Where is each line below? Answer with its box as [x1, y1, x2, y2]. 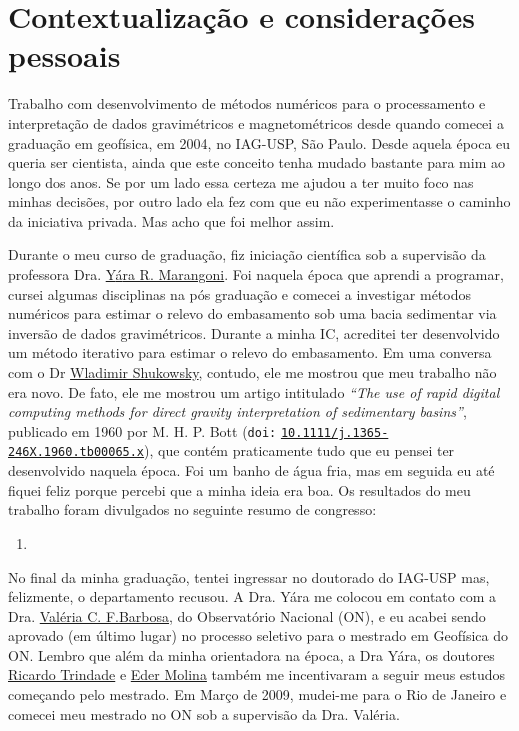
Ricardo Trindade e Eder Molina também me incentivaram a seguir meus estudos [8, 664, 506, 685]
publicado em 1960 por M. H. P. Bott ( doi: [8, 420, 277, 441]
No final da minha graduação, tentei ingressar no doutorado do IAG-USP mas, [8, 566, 490, 587]
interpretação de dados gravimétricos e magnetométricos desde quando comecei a [8, 112, 504, 133]
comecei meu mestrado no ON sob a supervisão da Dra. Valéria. [8, 703, 400, 724]
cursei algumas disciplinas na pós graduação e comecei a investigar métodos [8, 283, 471, 304]
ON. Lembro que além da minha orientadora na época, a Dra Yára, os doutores [8, 644, 495, 665]
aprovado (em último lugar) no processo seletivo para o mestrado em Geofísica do [8, 625, 508, 646]
